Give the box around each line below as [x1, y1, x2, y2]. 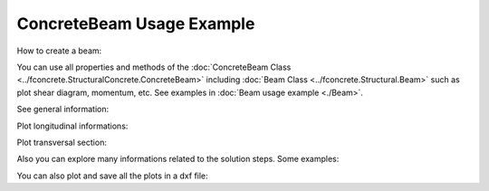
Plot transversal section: [16, 137, 108, 148]
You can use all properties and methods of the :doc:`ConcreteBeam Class [16, 62, 292, 72]
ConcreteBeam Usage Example [16, 14, 255, 33]
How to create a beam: [16, 45, 102, 56]
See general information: [16, 104, 109, 115]
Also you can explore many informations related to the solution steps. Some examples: [16, 154, 340, 165]
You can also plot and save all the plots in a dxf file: [16, 170, 208, 181]
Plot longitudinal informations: [16, 120, 129, 131]
